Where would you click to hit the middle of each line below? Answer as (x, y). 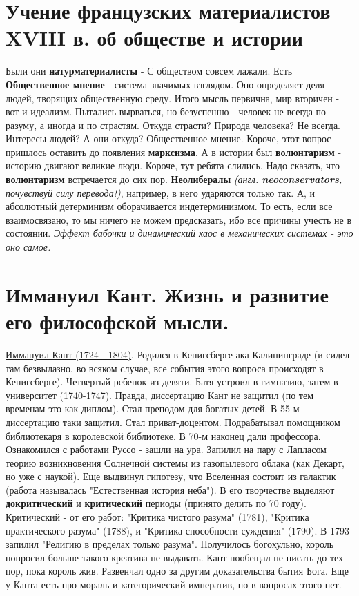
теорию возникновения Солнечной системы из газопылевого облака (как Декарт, (175, 462)
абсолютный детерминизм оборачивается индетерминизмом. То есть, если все (169, 206)
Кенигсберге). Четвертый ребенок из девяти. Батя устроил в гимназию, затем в (172, 382)
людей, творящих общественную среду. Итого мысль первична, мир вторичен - (173, 98)
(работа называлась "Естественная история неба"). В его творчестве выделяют (170, 489)
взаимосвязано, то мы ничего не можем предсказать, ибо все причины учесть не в (179, 219)
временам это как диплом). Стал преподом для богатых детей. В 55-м (153, 408)
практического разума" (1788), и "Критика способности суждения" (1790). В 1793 (178, 530)
